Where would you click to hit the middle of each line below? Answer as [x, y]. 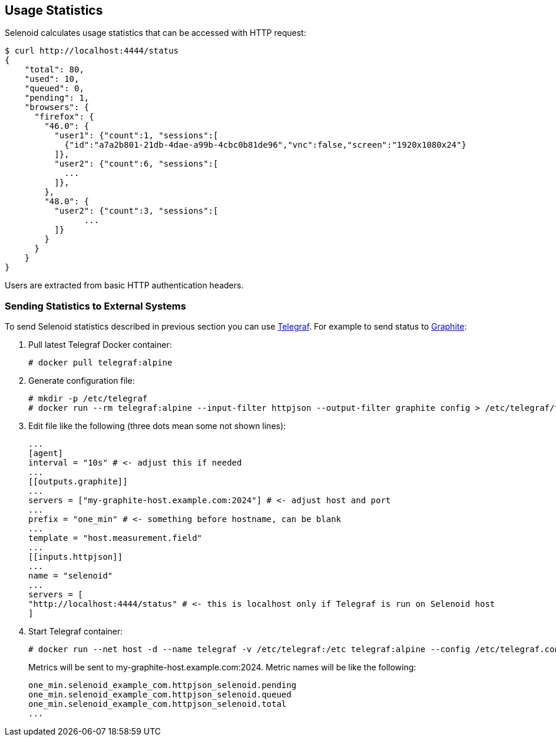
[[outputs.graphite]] [78, 482]
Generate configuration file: [82, 381]
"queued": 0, [54, 89]
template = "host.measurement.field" [115, 538]
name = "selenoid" [71, 576]
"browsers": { [57, 107]
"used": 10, [52, 79]
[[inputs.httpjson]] [76, 557]
